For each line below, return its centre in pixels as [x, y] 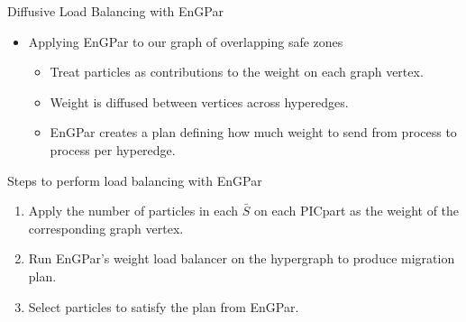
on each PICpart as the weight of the [357, 211]
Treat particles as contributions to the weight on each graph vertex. [237, 72]
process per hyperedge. [113, 149]
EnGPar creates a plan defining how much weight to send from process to [253, 132]
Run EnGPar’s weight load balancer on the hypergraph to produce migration [242, 258]
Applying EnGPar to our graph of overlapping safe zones [186, 41]
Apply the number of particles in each [133, 211]
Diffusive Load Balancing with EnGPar [115, 11]
